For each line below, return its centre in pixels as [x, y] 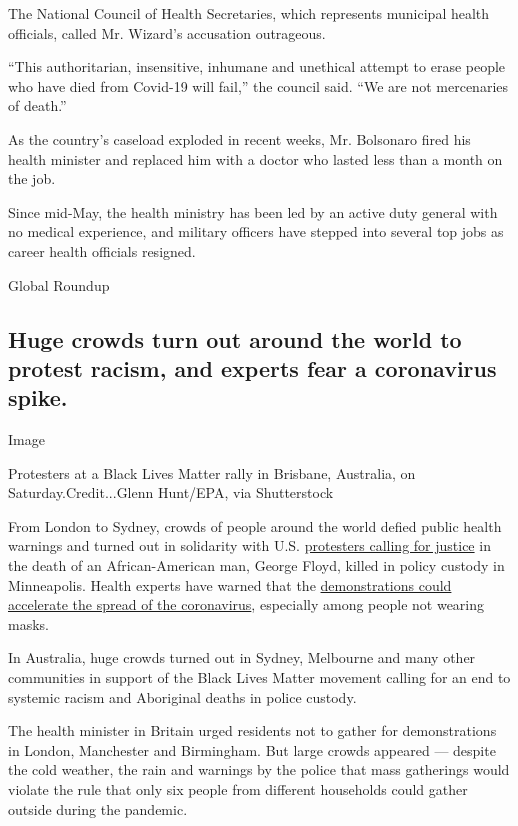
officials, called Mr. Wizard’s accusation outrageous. [167, 32]
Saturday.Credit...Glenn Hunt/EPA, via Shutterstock [171, 492]
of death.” [37, 105]
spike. [38, 397]
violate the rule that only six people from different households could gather [238, 789]
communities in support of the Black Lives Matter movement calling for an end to [259, 677]
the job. [32, 178]
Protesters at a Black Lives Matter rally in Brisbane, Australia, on [212, 472]
